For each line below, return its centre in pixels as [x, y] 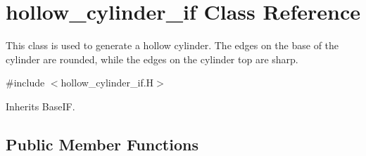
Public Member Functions [102, 144]
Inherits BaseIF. [40, 106]
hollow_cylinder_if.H [107, 83]
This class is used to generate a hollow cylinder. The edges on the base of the [172, 45]
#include [25, 83]
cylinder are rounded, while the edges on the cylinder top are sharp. [152, 59]
